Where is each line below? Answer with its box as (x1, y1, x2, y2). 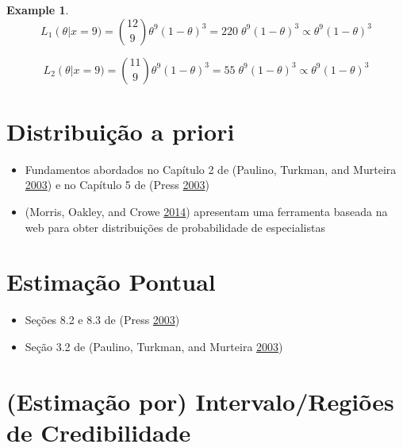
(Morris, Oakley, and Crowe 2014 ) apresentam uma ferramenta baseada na (25, 203, 388, 219)
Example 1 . (6, 2, 69, 17)
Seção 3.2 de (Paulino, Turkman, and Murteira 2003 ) (25, 338, 283, 354)
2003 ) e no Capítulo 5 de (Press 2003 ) (25, 176, 209, 193)
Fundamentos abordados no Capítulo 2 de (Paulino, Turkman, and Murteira (25, 160, 397, 177)
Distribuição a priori (6, 114, 235, 147)
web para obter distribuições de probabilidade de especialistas (25, 218, 325, 235)
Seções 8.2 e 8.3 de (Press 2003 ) (25, 311, 180, 328)
